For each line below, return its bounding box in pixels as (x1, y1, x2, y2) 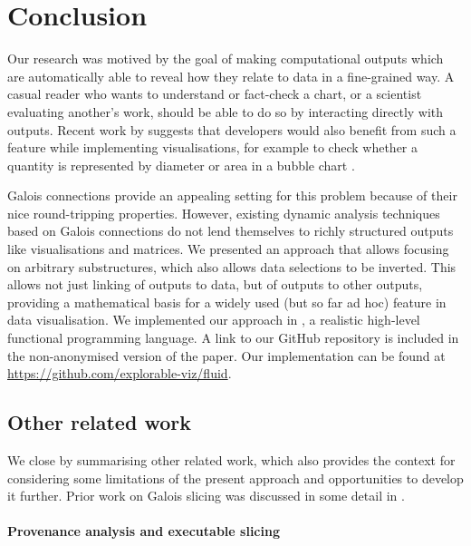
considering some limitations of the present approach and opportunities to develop (7, 468, 464, 487)
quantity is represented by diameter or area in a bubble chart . (7, 155, 355, 174)
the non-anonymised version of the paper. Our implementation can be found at (7, 346, 446, 365)
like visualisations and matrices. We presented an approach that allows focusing (7, 239, 449, 258)
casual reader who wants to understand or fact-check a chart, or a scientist (7, 84, 422, 103)
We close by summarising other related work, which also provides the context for (7, 451, 456, 470)
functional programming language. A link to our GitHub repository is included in (7, 328, 459, 347)
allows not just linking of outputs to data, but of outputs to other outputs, (7, 275, 423, 294)
